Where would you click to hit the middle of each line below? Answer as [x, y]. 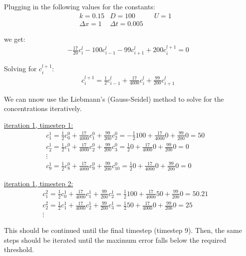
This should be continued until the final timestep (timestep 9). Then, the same [123, 230]
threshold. [19, 249]
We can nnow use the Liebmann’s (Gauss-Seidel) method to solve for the [114, 99]
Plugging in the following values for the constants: [80, 6]
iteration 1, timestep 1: [39, 125]
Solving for [20, 69]
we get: [15, 39]
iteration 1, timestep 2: [39, 183]
